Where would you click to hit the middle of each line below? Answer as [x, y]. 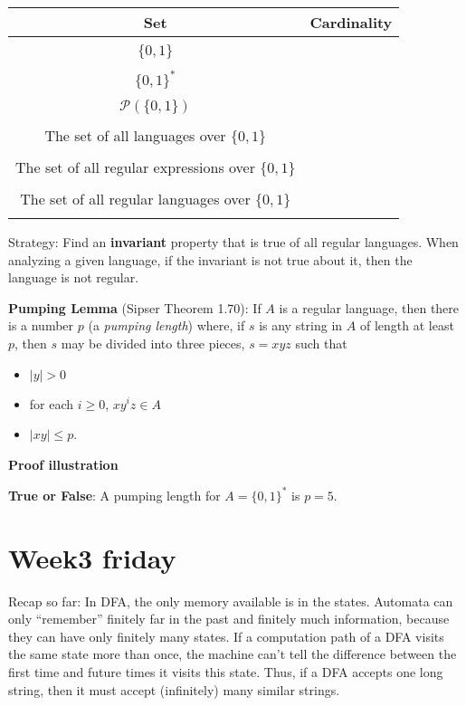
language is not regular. [74, 277]
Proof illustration [63, 464]
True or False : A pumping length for [114, 495]
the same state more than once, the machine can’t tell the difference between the [233, 654]
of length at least [407, 325]
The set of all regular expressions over [135, 167]
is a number [41, 325]
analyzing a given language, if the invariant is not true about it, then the [210, 259]
